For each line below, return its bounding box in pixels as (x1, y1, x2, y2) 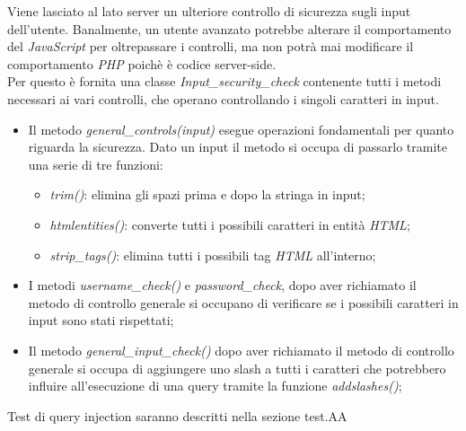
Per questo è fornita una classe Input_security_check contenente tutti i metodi (7, 72, 442, 91)
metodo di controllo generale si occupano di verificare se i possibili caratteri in (28, 293, 459, 312)
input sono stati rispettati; (28, 311, 174, 330)
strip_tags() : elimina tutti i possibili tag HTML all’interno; (49, 245, 376, 264)
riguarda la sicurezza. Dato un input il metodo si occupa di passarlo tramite (28, 137, 448, 156)
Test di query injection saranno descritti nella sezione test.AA (7, 406, 347, 425)
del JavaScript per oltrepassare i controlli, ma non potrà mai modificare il (7, 37, 414, 56)
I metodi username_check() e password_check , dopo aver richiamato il (28, 276, 417, 295)
